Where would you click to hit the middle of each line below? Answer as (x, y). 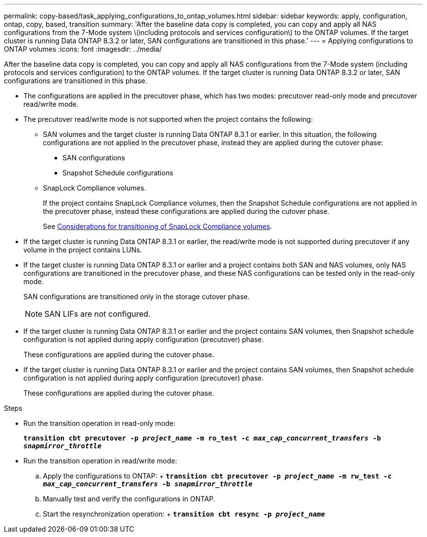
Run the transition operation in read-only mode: (99, 423)
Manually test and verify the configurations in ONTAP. (129, 499)
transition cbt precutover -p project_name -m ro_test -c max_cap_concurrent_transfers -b (202, 438)
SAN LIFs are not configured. (97, 314)
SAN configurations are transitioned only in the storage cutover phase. (137, 297)
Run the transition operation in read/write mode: (100, 461)
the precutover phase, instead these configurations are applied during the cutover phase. (186, 211)
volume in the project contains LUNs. (83, 250)
